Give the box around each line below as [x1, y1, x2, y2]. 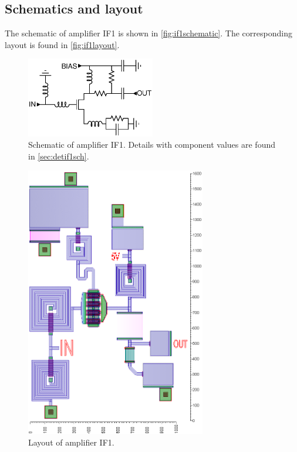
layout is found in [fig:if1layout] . [5, 38, 120, 50]
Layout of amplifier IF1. [28, 436, 114, 448]
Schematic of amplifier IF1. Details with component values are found [28, 138, 276, 151]
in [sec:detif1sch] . [28, 150, 89, 162]
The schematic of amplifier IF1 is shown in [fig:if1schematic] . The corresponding [5, 27, 292, 39]
